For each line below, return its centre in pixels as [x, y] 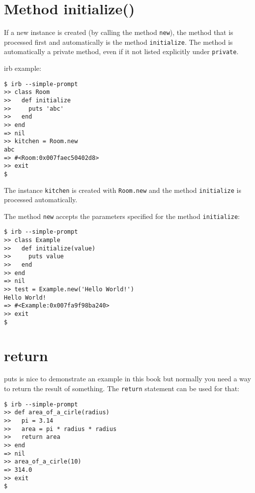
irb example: [23, 68]
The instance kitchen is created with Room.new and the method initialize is [123, 190]
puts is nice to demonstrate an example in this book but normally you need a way [127, 379]
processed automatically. [41, 200]
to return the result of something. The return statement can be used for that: [122, 388]
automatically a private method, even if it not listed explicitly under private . [121, 51]
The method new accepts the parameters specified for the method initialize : [122, 216]
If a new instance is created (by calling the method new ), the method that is [119, 32]
